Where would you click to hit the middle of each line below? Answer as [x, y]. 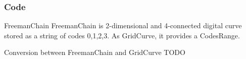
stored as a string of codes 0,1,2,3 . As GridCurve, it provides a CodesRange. [122, 35]
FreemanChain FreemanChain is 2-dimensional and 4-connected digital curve [123, 25]
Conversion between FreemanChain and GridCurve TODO [95, 52]
